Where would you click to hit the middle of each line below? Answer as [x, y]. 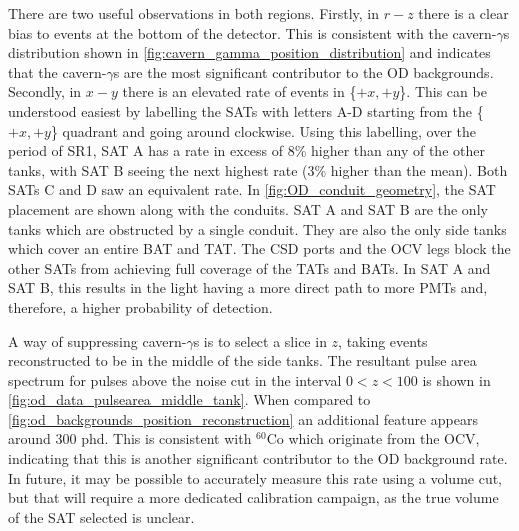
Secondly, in [45, 91]
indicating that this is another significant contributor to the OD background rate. [258, 458]
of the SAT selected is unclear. [101, 516]
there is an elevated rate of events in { [239, 91]
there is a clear [463, 13]
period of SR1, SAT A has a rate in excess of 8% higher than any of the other [246, 150]
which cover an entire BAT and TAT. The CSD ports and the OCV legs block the [259, 248]
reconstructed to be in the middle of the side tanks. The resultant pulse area [242, 360]
